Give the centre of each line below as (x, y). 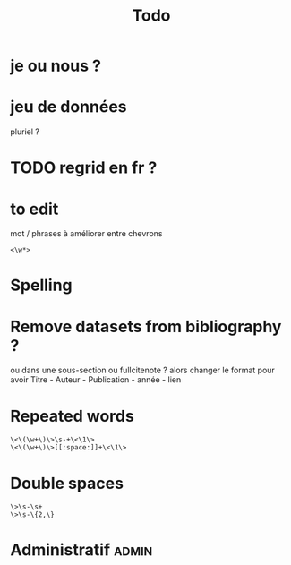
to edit (34, 209)
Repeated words (73, 416)
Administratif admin (81, 550)
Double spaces (67, 483)
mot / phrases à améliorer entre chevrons (86, 234)
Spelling (41, 285)
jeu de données (69, 107)
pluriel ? (25, 132)
